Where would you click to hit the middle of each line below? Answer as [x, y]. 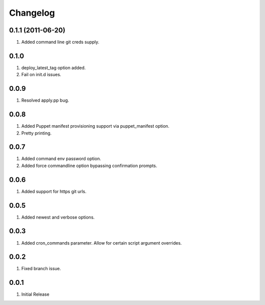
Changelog [32, 13]
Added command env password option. [61, 159]
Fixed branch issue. [41, 269]
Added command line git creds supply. [60, 42]
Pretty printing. [36, 133]
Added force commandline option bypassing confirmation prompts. [89, 166]
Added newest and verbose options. [58, 217]
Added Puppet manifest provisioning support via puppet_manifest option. [95, 126]
